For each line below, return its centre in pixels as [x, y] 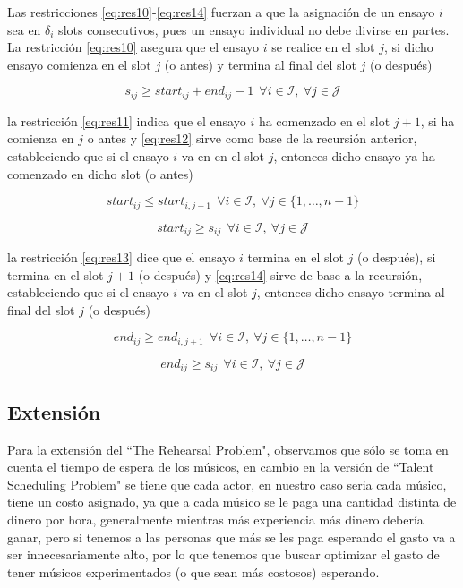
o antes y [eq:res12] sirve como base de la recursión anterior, [252, 138]
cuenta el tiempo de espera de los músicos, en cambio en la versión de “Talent [221, 467]
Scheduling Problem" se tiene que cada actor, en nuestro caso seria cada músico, [227, 484]
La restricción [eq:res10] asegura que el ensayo [133, 47]
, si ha [437, 120]
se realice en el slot [323, 47]
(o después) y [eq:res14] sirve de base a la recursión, [280, 274]
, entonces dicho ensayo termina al [351, 292]
